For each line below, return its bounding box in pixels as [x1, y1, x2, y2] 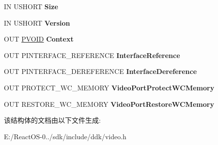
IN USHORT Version [4, 17, 70, 28]
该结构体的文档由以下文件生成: [4, 115, 101, 125]
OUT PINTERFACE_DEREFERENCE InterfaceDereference [4, 66, 197, 76]
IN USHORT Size [4, 1, 58, 11]
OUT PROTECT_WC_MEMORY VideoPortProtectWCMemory [4, 82, 215, 92]
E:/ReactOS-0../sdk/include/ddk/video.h [4, 131, 126, 141]
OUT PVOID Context [4, 34, 74, 44]
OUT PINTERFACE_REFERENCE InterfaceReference [4, 50, 180, 60]
